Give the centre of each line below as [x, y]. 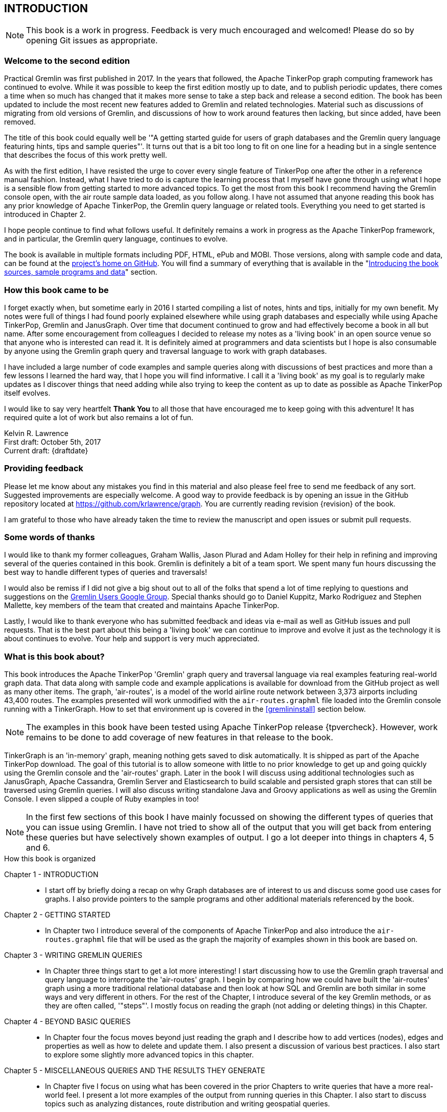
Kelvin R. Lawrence [36, 433]
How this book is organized [50, 859]
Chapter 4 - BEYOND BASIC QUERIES [67, 1022]
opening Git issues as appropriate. [92, 41]
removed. [20, 122]
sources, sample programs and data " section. [81, 272]
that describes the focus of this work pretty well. [86, 155]
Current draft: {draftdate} [46, 450]
